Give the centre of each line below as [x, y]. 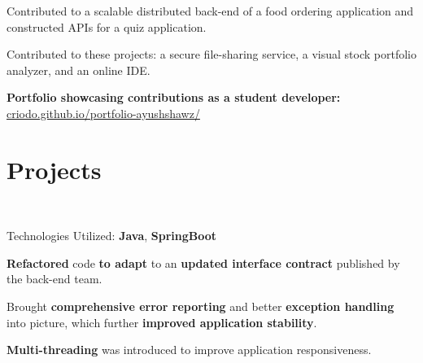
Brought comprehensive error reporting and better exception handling [201, 306]
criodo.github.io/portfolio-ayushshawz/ [103, 113]
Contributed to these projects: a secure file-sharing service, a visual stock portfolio [211, 54]
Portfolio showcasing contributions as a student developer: [174, 97]
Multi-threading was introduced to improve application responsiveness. [189, 350]
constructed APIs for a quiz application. [107, 26]
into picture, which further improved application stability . [162, 322]
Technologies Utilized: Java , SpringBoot [112, 236]
